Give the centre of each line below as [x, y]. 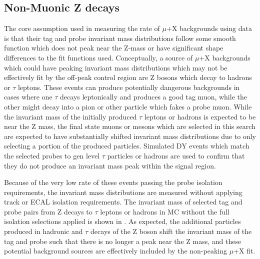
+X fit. [244, 251]
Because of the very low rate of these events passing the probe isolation [113, 182]
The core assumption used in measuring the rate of [82, 28]
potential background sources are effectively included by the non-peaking [115, 251]
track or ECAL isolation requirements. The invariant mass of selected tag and [123, 202]
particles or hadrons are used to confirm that [176, 155]
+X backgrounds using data [209, 28]
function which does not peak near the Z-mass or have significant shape [114, 48]
